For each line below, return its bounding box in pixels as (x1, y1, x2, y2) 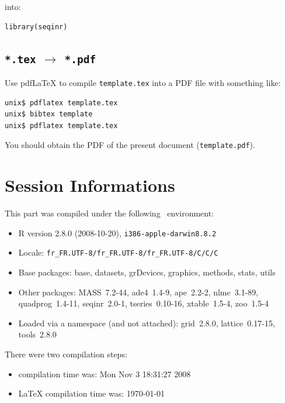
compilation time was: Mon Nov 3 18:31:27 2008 (18, 367, 191, 380)
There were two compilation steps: (5, 348, 127, 360)
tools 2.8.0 (18, 328, 57, 340)
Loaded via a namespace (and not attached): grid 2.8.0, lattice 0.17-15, (18, 316, 275, 329)
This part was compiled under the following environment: (5, 207, 214, 219)
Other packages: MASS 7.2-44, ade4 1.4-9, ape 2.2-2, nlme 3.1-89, (18, 285, 259, 298)
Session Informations (5, 173, 175, 197)
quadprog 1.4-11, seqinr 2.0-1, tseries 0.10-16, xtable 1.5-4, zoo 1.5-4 (18, 297, 269, 309)
